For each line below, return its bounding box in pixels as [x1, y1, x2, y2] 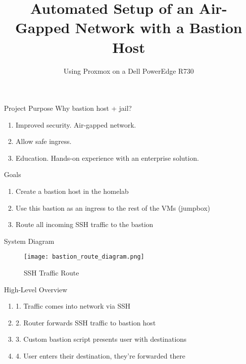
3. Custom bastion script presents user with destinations [15, 334, 187, 344]
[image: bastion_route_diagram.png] [24, 253, 145, 261]
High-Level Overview [4, 284, 67, 294]
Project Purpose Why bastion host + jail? [4, 103, 132, 113]
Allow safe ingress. [15, 136, 72, 146]
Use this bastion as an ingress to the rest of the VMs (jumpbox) [15, 202, 210, 213]
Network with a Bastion [75, 17, 243, 38]
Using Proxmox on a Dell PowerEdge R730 [63, 65, 194, 76]
